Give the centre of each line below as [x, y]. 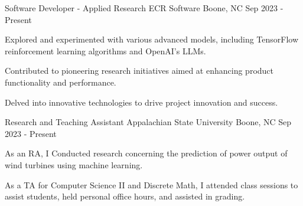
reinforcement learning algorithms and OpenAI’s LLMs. [105, 50]
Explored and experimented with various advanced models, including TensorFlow [152, 39]
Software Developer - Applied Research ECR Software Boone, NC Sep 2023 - [144, 8]
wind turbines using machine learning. [74, 164]
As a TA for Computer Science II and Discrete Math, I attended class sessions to [151, 184]
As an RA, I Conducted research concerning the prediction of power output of [146, 153]
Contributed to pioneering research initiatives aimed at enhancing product [139, 71]
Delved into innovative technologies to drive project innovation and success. [141, 102]
